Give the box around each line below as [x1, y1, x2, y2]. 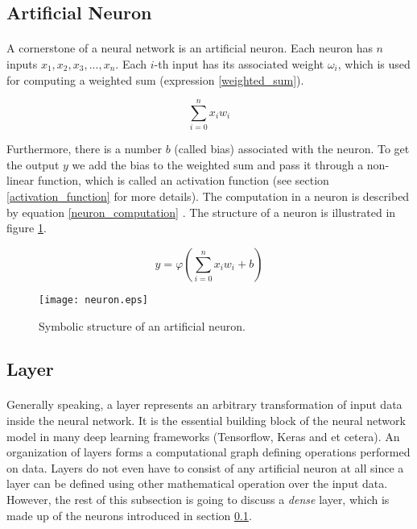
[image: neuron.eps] [39, 294, 149, 306]
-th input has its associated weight [154, 55, 324, 72]
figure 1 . [6, 219, 47, 236]
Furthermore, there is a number [6, 140, 162, 157]
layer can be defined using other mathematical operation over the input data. [6, 475, 388, 492]
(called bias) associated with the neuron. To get [174, 140, 410, 157]
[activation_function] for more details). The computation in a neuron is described [6, 188, 410, 205]
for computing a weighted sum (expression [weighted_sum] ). [6, 71, 304, 88]
